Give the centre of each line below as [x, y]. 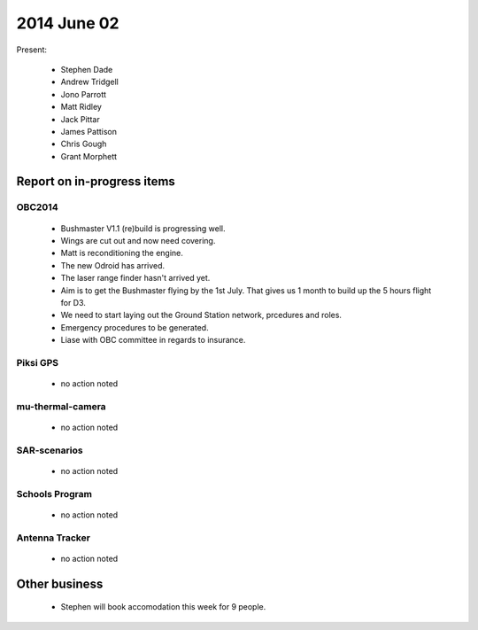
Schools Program [54, 494]
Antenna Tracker [53, 538]
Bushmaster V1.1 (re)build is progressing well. [143, 228]
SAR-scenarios [50, 450]
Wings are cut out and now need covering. [138, 241]
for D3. [73, 302]
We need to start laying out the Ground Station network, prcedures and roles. [201, 315]
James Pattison [89, 131]
